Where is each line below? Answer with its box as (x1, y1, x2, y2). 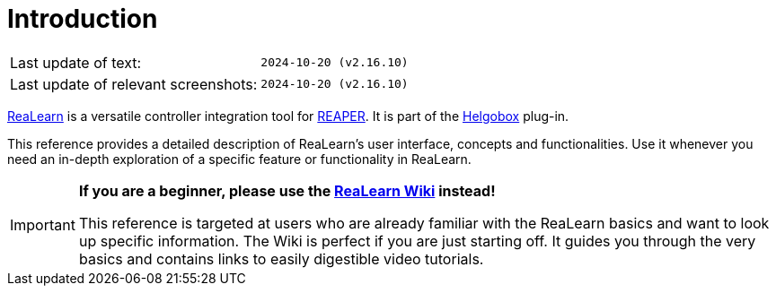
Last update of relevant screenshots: (10, 74, 258, 93)
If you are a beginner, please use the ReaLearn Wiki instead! (78, 181, 496, 200)
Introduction (7, 4, 158, 34)
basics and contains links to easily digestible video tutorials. (78, 249, 484, 268)
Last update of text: (10, 53, 142, 72)
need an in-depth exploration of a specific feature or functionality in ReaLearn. (7, 151, 472, 167)
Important (10, 215, 75, 234)
